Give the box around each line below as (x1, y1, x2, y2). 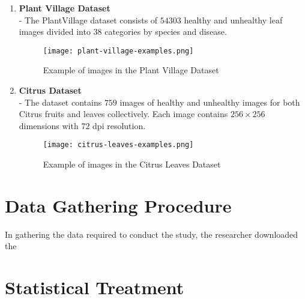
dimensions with (19, 119, 79, 131)
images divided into (19, 25, 91, 38)
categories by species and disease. (104, 25, 227, 38)
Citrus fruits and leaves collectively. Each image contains (19, 107, 228, 120)
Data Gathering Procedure (5, 193, 232, 217)
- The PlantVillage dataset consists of (19, 13, 158, 26)
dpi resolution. (92, 119, 146, 131)
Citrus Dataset (19, 84, 82, 97)
